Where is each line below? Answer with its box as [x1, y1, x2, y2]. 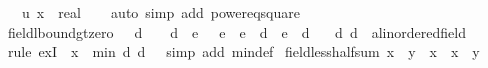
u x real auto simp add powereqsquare [21, 2, 300, 22]
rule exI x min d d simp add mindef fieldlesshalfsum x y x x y [7, 41, 480, 62]
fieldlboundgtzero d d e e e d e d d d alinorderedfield [7, 21, 466, 42]
